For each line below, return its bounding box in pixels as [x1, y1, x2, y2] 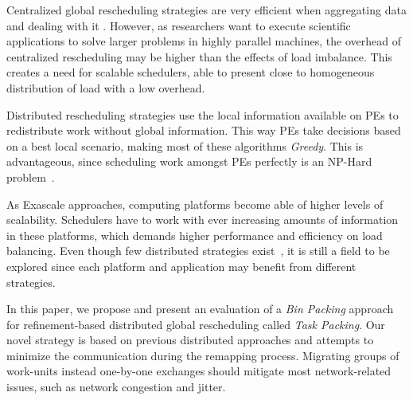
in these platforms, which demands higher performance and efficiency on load [6, 226, 383, 243]
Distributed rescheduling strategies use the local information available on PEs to [6, 106, 399, 123]
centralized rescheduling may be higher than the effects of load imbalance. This [6, 48, 392, 65]
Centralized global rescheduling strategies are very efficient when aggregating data [6, 2, 407, 18]
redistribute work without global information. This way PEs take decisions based [6, 122, 401, 139]
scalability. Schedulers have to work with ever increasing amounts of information [6, 211, 399, 228]
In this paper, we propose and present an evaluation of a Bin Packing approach [6, 300, 394, 317]
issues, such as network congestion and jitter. [6, 378, 226, 395]
